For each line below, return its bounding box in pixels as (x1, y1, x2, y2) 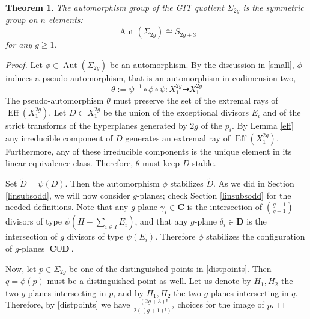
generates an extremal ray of (125, 131, 230, 144)
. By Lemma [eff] (231, 119, 294, 132)
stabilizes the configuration (206, 230, 305, 243)
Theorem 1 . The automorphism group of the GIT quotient (5, 1, 224, 13)
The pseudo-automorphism (5, 94, 104, 107)
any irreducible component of (5, 131, 113, 144)
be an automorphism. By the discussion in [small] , (110, 58, 294, 70)
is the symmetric (243, 1, 304, 13)
